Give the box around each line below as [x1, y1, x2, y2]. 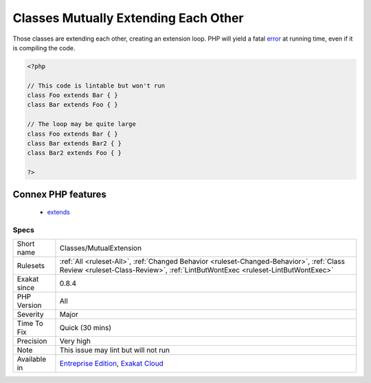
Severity [16, 310, 44, 320]
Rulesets [16, 261, 45, 271]
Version [16, 300, 42, 310]
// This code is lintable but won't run [27, 81, 165, 90]
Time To [16, 319, 44, 329]
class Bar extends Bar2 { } [27, 140, 122, 147]
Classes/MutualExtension [59, 243, 142, 253]
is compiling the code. [12, 43, 76, 52]
